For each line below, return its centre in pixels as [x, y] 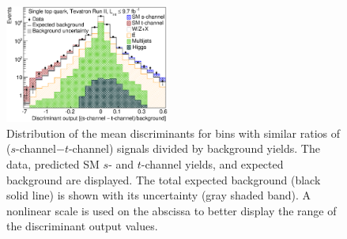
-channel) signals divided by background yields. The [194, 148]
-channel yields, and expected [212, 164]
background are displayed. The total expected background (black [164, 179]
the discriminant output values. [82, 226]
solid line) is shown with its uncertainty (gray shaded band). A [159, 195]
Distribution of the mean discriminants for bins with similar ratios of [173, 133]
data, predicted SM [53, 164]
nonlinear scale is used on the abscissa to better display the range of [172, 210]
